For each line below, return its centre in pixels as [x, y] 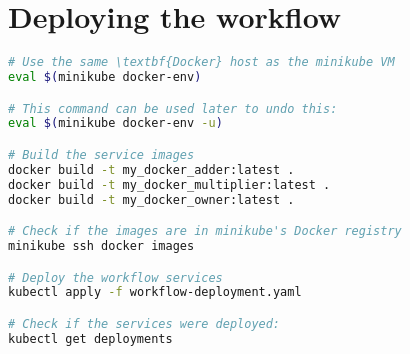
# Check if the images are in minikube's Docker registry [205, 231]
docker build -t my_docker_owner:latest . [151, 199]
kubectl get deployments [90, 338]
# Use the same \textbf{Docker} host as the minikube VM [201, 62]
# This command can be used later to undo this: [173, 108]
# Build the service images [101, 154]
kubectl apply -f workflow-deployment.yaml [155, 292]
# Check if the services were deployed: [144, 323]
